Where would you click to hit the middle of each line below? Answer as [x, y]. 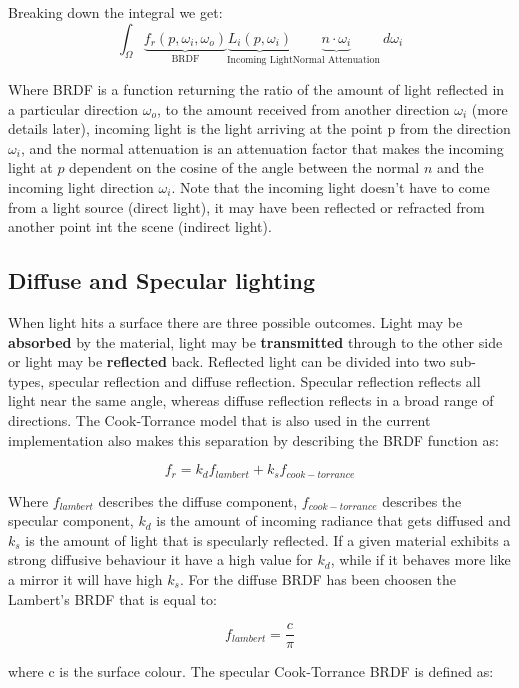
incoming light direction [81, 187]
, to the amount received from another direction [303, 108]
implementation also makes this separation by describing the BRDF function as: [253, 439]
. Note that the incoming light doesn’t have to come [330, 187]
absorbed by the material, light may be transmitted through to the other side [255, 341]
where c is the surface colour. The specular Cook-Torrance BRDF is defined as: [251, 671]
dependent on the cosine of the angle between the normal [244, 167]
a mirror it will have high [85, 578]
